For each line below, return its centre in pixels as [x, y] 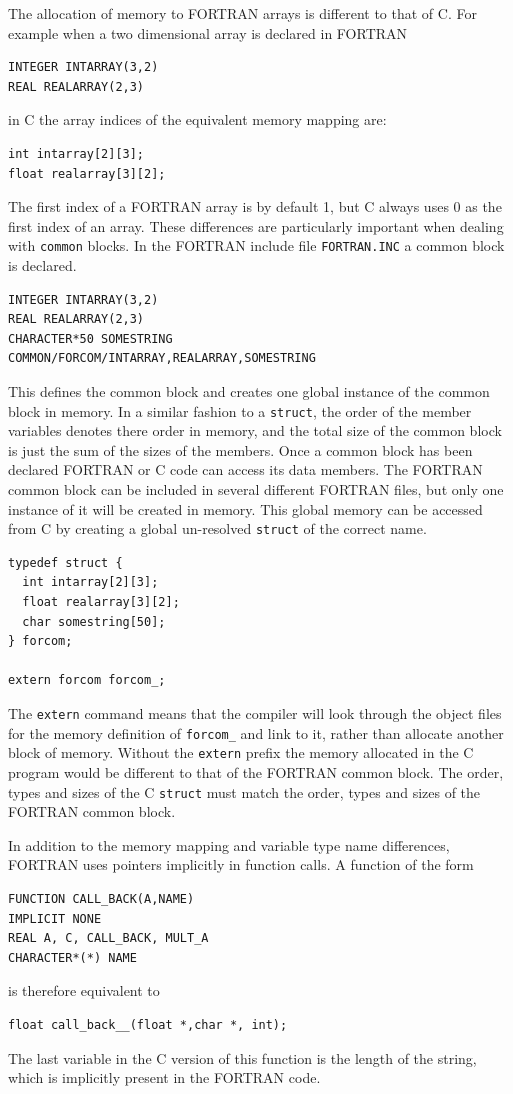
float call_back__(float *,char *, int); [148, 1024]
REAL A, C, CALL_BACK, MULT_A [108, 938]
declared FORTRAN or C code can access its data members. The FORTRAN [245, 469]
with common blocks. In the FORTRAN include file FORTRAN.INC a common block [256, 245]
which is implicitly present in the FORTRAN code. [164, 1077]
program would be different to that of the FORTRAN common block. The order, [256, 771]
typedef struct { [65, 562]
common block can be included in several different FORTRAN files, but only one [256, 489]
